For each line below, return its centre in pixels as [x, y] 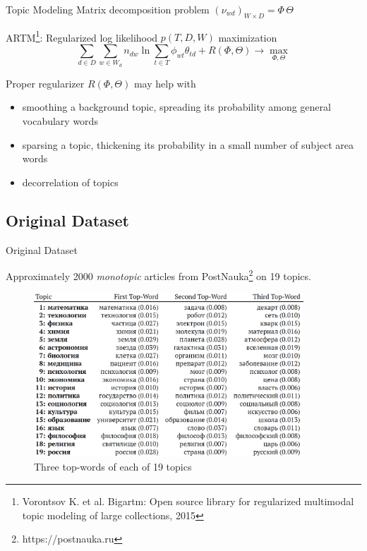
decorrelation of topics [70, 182]
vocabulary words [60, 120]
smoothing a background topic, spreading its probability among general [176, 107]
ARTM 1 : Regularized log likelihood [82, 36]
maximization [248, 37]
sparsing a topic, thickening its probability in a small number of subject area [188, 144]
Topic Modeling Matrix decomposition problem [108, 9]
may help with [165, 83]
